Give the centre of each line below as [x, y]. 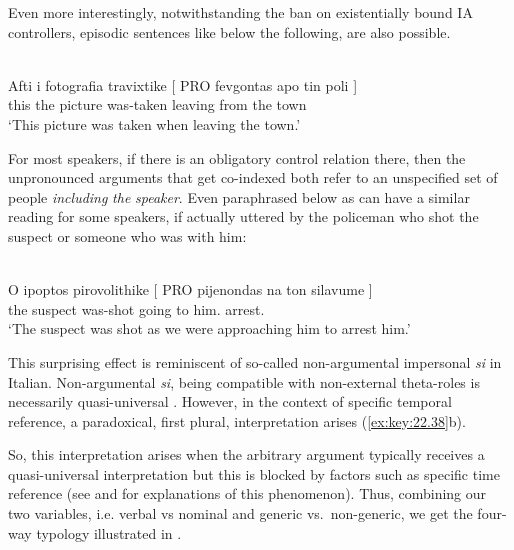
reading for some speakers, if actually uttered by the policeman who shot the [243, 216]
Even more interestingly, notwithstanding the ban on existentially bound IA [240, 12]
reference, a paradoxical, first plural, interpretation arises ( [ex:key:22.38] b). [237, 420]
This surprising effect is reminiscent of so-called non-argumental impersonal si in [255, 361]
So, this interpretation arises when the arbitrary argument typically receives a [246, 454]
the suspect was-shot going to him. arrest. [136, 308]
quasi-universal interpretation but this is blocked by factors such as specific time [254, 473]
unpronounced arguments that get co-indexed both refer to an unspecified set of [253, 177]
